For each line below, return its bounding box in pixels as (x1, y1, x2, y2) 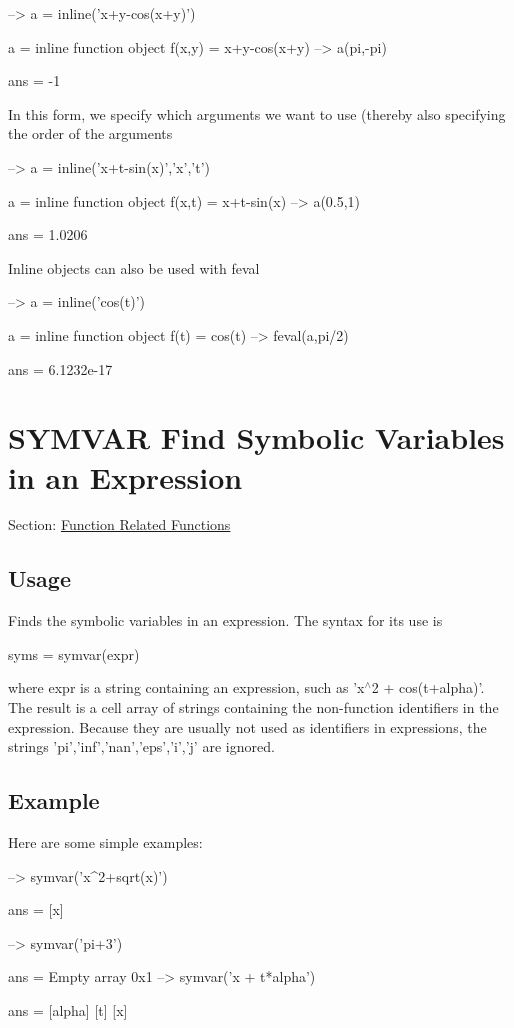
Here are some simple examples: (8, 832, 203, 852)
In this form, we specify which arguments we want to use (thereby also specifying (8, 103, 506, 124)
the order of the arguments (8, 123, 173, 144)
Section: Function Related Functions (8, 514, 231, 535)
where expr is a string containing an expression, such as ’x (8, 677, 365, 698)
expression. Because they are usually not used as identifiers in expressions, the (8, 716, 487, 737)
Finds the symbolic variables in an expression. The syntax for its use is (8, 610, 443, 631)
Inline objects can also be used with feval (8, 257, 260, 278)
